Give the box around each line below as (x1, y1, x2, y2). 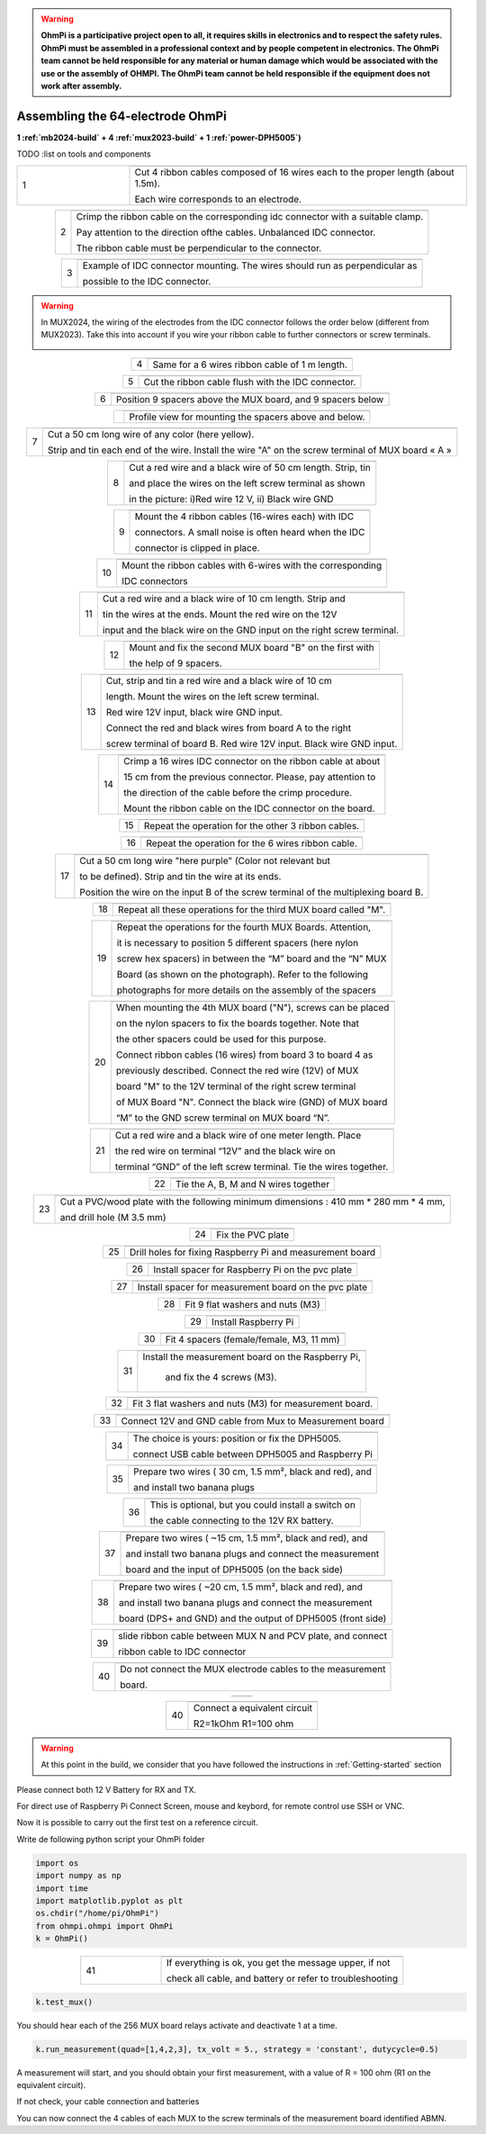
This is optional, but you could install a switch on (149, 1499, 355, 1511)
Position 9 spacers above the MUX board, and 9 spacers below (115, 392, 384, 405)
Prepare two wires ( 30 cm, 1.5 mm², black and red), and (133, 1465, 373, 1478)
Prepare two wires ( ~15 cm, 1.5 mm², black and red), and (125, 1531, 368, 1544)
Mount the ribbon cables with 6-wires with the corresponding (121, 559, 382, 572)
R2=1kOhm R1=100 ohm (193, 1717, 294, 1730)
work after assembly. (40, 80, 122, 91)
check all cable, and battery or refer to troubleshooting (166, 1972, 399, 1985)
